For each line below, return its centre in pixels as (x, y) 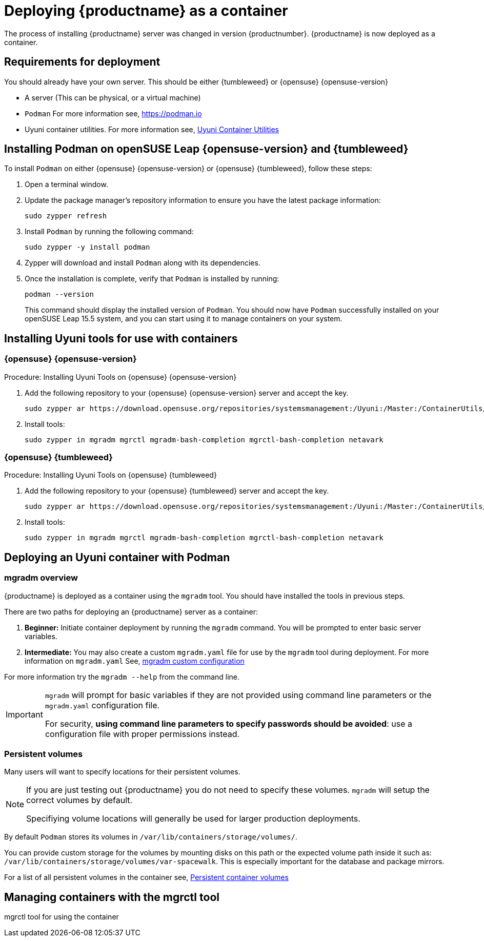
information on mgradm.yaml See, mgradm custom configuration (135, 661)
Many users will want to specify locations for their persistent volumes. (122, 772)
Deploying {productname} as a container (146, 11)
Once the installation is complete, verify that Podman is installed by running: (152, 279)
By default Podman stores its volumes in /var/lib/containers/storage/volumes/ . (151, 837)
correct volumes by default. (79, 800)
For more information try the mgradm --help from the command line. (122, 677)
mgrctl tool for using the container (62, 917)
